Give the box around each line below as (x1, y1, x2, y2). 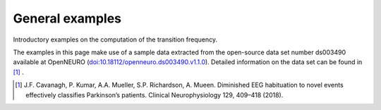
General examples (13, 11, 122, 26)
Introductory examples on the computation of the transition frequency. (13, 35, 218, 44)
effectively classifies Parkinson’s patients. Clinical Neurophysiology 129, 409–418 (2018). (25, 90, 284, 99)
